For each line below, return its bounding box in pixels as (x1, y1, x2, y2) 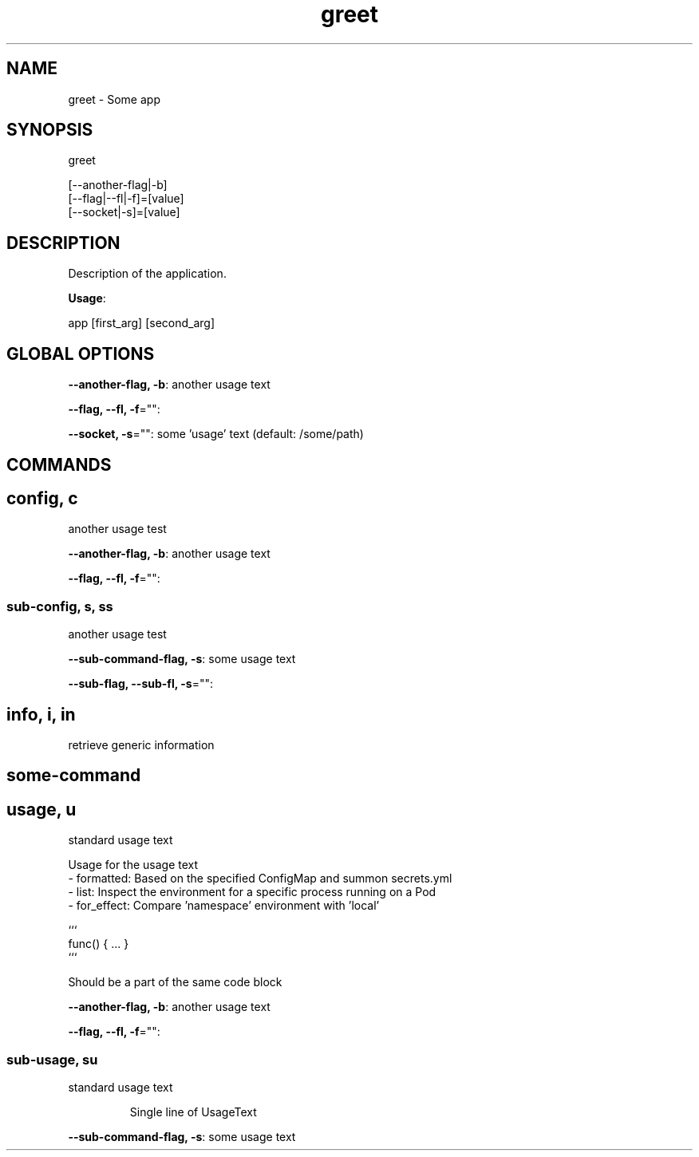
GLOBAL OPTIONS (6, 343, 155, 364)
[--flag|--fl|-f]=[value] (68, 192, 184, 206)
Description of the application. (68, 267, 227, 281)
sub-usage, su (6, 1051, 98, 1068)
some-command (6, 765, 141, 786)
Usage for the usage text (68, 858, 199, 872)
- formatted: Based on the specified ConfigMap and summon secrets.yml (68, 871, 452, 886)
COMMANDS (6, 454, 112, 475)
